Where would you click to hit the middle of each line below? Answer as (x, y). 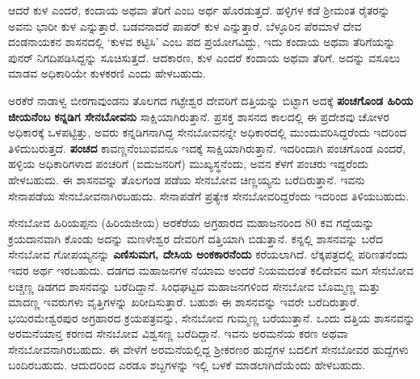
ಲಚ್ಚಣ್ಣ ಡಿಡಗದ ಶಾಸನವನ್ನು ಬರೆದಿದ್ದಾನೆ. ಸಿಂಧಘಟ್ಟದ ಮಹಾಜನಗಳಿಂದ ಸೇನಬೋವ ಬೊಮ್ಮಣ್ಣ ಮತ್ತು (194, 286)
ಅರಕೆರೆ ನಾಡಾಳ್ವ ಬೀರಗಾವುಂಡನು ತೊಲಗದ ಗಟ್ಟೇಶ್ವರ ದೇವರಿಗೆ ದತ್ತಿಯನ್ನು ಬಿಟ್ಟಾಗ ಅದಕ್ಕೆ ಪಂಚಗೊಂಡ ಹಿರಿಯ (211, 100)
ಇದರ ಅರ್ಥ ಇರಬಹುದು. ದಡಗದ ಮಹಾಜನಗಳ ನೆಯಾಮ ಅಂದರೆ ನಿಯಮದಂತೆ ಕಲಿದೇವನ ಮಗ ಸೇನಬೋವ (211, 270)
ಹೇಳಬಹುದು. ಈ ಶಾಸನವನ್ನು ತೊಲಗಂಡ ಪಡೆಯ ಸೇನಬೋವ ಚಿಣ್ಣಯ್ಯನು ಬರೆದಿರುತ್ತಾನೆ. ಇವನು (187, 179)
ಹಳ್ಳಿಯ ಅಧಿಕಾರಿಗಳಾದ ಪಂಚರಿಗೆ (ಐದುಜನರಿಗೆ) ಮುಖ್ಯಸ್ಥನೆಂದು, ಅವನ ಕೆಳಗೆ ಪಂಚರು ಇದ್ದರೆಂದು (188, 164)
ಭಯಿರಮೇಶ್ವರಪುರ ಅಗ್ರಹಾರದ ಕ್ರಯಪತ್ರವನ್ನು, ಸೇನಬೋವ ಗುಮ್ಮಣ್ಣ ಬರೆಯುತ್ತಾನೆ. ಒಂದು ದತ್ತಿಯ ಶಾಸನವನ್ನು (212, 317)
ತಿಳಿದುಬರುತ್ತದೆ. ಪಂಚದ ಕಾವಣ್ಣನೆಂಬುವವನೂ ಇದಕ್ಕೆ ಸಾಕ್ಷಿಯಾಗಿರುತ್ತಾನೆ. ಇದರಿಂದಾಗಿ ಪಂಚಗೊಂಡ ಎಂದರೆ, (207, 147)
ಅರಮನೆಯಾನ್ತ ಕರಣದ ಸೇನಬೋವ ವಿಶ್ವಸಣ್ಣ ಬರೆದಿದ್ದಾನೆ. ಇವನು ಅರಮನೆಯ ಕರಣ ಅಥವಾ (178, 333)
